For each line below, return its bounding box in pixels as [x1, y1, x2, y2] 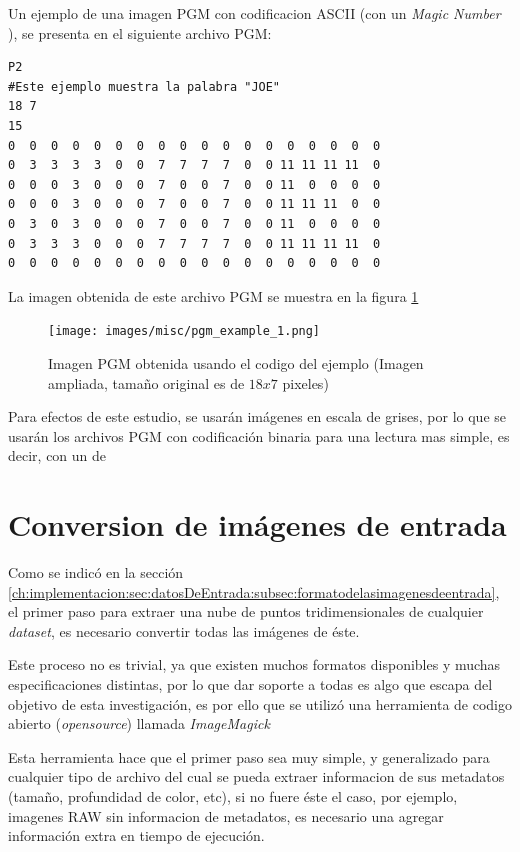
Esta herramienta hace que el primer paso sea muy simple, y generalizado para [8, 746, 490, 767]
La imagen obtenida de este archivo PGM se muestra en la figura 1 [8, 285, 419, 306]
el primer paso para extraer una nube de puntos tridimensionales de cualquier [8, 601, 484, 622]
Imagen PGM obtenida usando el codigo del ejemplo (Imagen [48, 352, 424, 373]
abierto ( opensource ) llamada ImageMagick [8, 713, 270, 734]
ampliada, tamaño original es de [48, 372, 245, 393]
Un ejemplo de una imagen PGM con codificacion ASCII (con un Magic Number [8, 3, 501, 23]
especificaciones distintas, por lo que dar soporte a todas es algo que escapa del [8, 674, 493, 695]
